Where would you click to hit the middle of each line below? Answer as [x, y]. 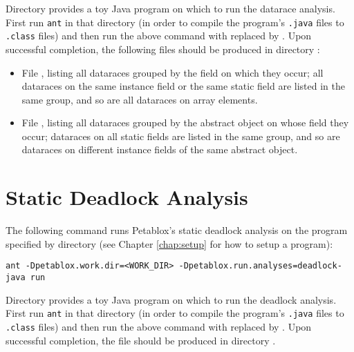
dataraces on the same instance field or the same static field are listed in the [183, 86]
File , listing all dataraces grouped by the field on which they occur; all [173, 72]
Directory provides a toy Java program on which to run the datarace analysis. [170, 8]
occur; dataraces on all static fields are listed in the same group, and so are [181, 136]
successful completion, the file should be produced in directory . [141, 340]
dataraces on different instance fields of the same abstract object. [160, 149]
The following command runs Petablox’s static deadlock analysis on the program [177, 230]
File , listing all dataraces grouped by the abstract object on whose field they [185, 123]
